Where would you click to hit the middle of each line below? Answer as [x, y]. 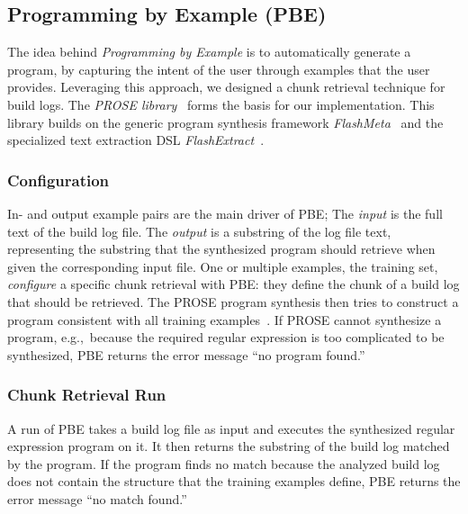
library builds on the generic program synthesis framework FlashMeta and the [225, 122]
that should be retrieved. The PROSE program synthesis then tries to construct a [233, 301]
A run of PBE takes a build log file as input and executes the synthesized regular [231, 428]
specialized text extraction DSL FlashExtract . [136, 140]
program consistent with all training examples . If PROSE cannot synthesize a [225, 319]
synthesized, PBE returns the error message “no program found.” [186, 354]
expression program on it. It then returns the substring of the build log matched [229, 446]
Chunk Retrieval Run [87, 395]
